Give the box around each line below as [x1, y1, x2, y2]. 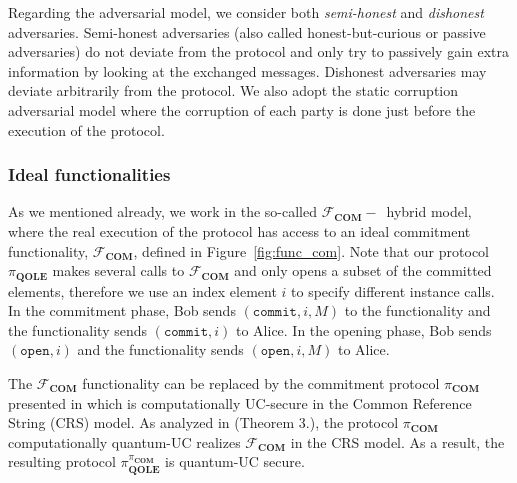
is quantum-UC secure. [165, 451, 305, 472]
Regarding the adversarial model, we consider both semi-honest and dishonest [8, 2, 484, 22]
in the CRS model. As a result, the [290, 431, 505, 452]
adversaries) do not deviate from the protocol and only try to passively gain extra [8, 41, 510, 62]
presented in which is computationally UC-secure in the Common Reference [8, 392, 472, 413]
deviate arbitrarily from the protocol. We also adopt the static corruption [8, 80, 459, 101]
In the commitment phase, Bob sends [8, 300, 236, 321]
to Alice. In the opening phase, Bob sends [235, 319, 492, 340]
